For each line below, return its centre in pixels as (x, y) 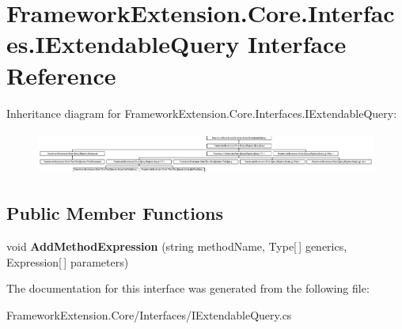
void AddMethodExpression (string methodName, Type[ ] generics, (177, 246)
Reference (61, 75)
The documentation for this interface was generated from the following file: (188, 288)
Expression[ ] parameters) (68, 261)
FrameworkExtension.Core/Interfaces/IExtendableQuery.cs (149, 314)
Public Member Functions (115, 213)
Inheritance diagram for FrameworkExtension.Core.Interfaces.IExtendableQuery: (202, 113)
